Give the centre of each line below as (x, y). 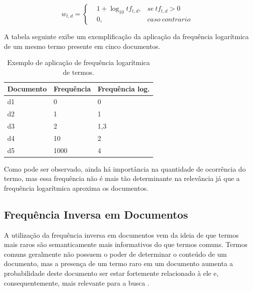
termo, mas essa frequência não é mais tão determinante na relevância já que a (122, 178)
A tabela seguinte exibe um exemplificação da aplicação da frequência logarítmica (126, 36)
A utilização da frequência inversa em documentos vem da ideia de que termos (121, 235)
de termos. (79, 72)
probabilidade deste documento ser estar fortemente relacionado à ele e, (111, 273)
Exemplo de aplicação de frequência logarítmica (79, 62)
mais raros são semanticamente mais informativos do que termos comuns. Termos (126, 244)
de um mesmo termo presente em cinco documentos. (82, 46)
